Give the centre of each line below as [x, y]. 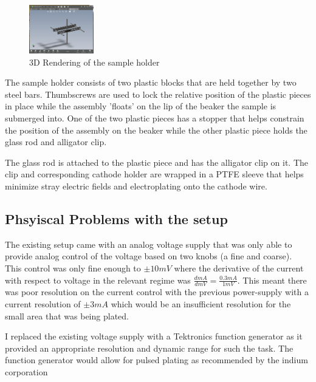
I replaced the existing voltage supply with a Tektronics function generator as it [154, 336]
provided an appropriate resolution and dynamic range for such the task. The [149, 348]
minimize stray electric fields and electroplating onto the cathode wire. [136, 186]
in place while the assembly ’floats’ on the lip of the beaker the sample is [141, 106]
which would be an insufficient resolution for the [201, 303]
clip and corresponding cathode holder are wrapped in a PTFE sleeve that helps [154, 174]
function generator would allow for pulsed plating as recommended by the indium [156, 360]
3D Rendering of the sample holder [94, 62]
